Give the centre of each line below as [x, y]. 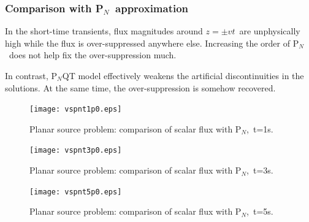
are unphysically [270, 31]
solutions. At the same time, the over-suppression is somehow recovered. [140, 87]
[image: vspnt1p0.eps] [76, 109]
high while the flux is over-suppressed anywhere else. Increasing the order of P [152, 43]
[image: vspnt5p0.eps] [76, 192]
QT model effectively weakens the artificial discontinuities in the [183, 75]
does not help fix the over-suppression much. [93, 55]
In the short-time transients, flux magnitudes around [104, 31]
